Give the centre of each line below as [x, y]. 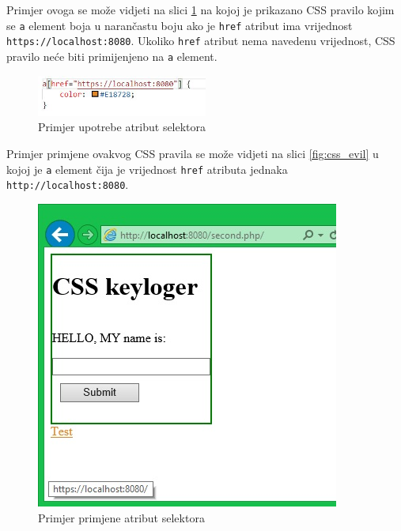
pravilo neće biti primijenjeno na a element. [112, 56]
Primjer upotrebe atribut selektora [122, 127]
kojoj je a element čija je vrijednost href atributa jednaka [147, 169]
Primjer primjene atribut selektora [121, 517]
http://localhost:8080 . [68, 185]
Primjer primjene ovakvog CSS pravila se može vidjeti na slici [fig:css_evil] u [193, 154]
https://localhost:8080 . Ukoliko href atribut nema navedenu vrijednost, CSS [201, 41]
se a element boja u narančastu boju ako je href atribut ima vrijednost [180, 25]
